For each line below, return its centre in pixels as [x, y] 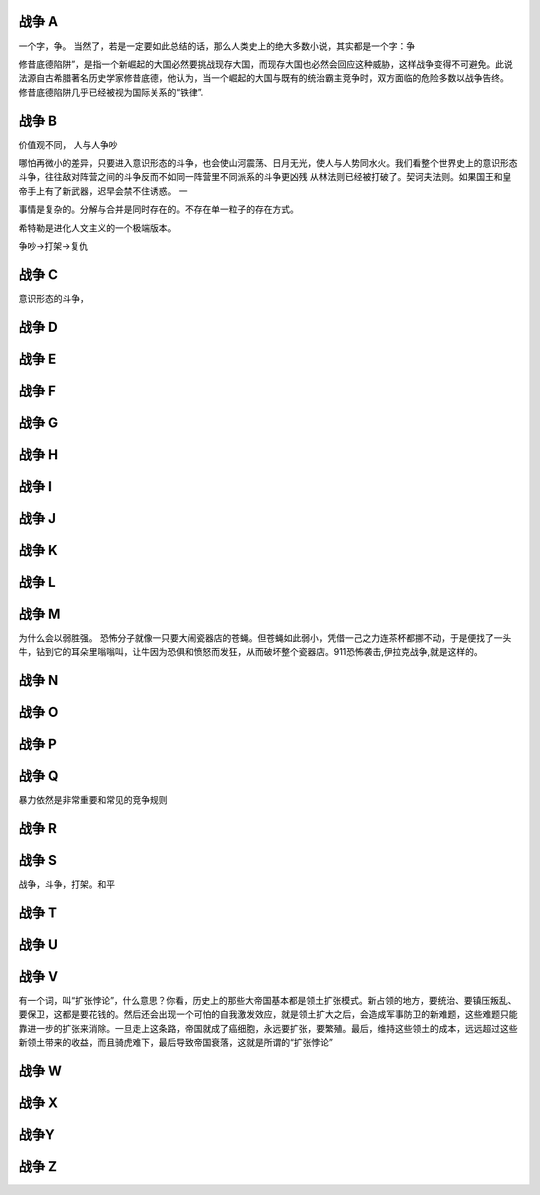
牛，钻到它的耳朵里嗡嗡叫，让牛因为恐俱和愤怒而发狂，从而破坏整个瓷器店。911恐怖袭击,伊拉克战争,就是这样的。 [251, 652]
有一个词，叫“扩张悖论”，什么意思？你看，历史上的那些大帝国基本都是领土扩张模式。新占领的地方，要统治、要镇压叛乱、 [267, 1001]
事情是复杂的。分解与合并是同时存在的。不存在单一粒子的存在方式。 [158, 209]
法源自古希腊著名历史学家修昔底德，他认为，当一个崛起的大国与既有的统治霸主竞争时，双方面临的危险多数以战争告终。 [263, 78]
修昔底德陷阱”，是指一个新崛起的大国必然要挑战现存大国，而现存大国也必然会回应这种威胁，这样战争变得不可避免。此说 [266, 64]
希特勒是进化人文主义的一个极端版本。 [97, 227]
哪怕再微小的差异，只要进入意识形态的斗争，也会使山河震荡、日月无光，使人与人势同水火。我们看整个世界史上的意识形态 [268, 162]
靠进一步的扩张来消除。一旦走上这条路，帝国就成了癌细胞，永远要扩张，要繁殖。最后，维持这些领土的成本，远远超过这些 [268, 1028]
